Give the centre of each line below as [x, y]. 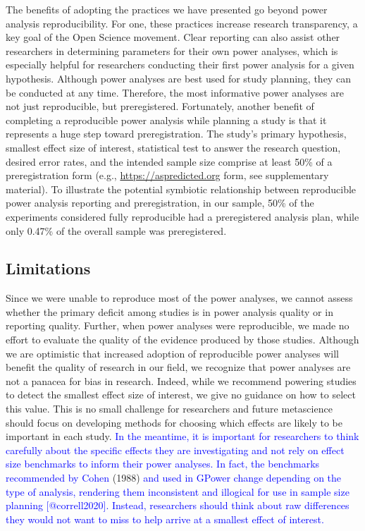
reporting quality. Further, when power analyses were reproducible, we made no [178, 325]
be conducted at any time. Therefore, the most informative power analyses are [175, 92]
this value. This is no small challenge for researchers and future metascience [169, 409]
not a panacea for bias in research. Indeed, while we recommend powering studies [181, 380]
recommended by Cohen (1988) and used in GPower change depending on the [174, 478]
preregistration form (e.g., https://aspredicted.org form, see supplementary [167, 175]
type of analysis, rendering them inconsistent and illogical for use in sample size [178, 491]
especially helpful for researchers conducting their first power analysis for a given [180, 65]
